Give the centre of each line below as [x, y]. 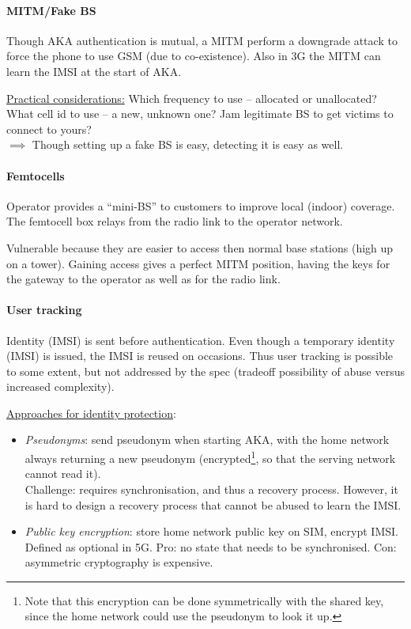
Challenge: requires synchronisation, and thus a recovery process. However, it [211, 489]
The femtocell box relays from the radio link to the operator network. [175, 221]
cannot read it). [63, 474]
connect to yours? [49, 129]
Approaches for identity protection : [91, 413]
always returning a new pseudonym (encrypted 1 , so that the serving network [210, 457]
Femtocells [36, 175]
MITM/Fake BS [51, 10]
